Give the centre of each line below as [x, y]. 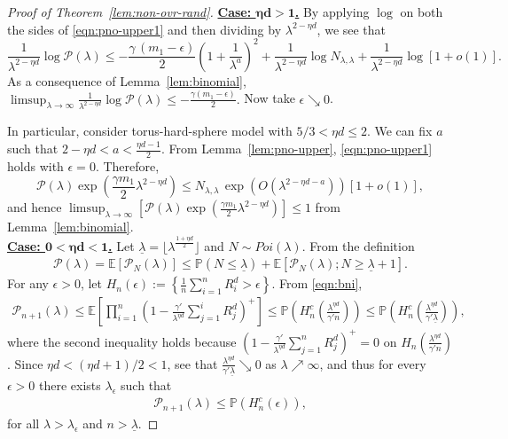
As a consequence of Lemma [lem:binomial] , [127, 80]
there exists [70, 384]
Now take [270, 98]
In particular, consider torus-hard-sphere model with [150, 131]
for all [23, 423]
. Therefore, [127, 165]
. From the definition [358, 245]
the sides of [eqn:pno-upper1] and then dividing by [145, 29]
